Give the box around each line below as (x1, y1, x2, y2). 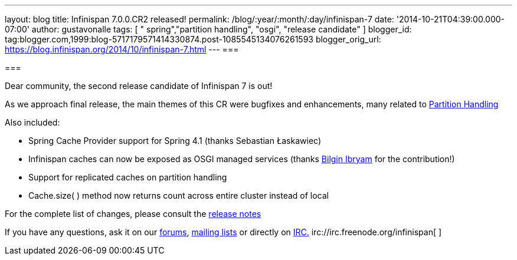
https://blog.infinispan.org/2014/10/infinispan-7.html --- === (5, 44, 239, 54)
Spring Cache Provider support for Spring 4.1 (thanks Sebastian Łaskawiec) (28, 136, 322, 146)
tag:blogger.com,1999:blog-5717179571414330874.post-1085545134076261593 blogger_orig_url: (5, 34, 381, 44)
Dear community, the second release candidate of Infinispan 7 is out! (5, 81, 273, 91)
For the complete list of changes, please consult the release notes (5, 209, 261, 219)
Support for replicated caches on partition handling (28, 172, 227, 182)
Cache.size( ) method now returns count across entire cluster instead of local (28, 190, 329, 200)
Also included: (5, 117, 60, 127)
